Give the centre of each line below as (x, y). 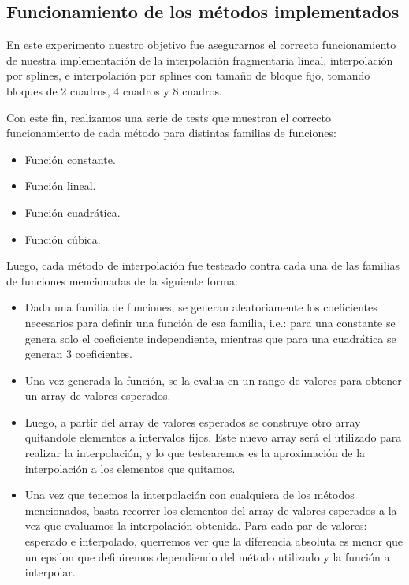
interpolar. (50, 572)
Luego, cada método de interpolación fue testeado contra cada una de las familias (203, 265)
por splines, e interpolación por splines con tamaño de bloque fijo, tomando (188, 75)
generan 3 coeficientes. (79, 354)
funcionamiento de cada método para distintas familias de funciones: (171, 133)
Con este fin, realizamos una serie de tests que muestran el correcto (169, 117)
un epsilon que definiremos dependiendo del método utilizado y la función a (207, 556)
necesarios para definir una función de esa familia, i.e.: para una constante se (210, 322)
